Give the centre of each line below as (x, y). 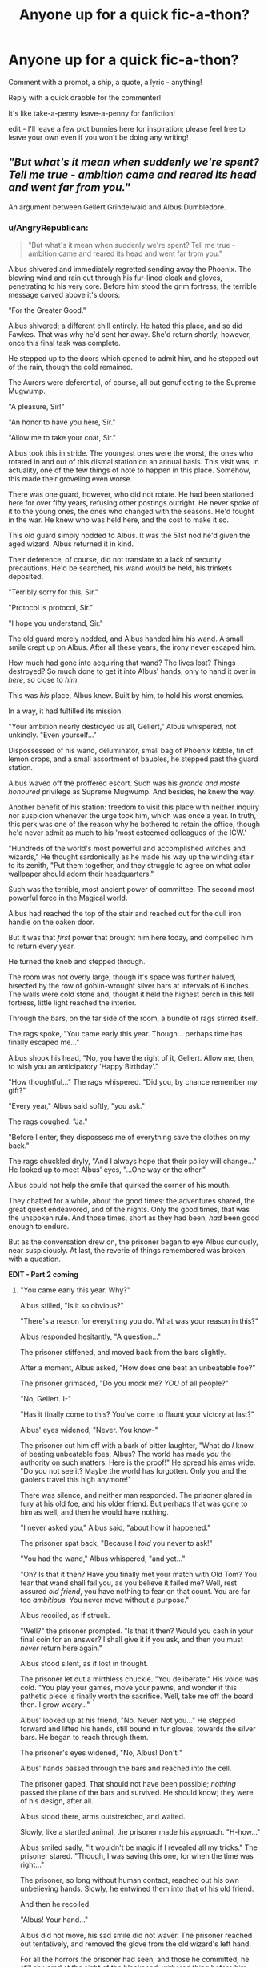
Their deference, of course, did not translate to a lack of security (115, 560)
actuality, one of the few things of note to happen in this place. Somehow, (130, 470)
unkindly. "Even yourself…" (53, 735)
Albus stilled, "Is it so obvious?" (72, 1306)
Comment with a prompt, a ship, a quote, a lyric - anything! (105, 82)
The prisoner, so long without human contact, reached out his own (130, 1880)
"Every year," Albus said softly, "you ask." (77, 1106)
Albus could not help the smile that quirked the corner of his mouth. (120, 1186)
